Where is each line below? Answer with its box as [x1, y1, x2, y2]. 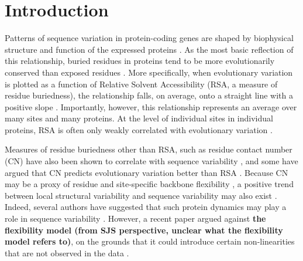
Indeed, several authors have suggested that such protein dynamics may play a [5, 201, 287, 213]
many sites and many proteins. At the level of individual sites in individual [5, 112, 273, 124]
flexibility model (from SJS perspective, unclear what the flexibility [5, 223, 283, 236]
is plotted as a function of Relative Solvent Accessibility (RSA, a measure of [5, 77, 278, 90]
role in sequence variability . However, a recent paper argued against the [5, 212, 266, 225]
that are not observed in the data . [5, 246, 129, 259]
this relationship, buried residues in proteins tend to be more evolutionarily [5, 55, 275, 67]
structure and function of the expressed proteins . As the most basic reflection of [5, 43, 294, 55]
